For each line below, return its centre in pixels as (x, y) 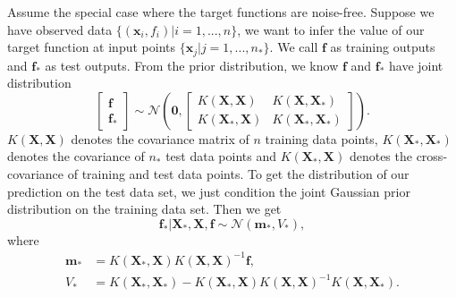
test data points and (221, 156)
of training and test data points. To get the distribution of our (238, 174)
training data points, (321, 138)
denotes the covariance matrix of (160, 138)
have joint (416, 65)
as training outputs (383, 47)
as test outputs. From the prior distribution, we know (192, 65)
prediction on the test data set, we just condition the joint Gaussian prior (209, 191)
